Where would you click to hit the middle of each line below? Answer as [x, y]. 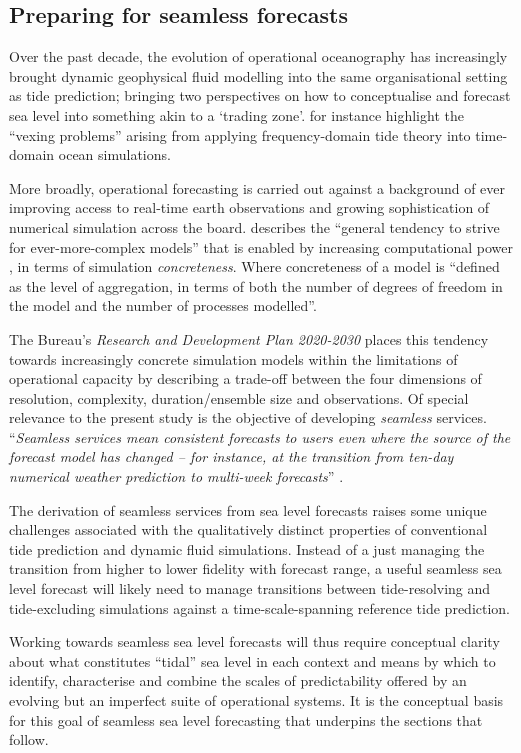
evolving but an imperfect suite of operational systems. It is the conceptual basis [256, 700]
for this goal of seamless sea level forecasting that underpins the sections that [246, 719]
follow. [29, 739]
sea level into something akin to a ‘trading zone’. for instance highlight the [236, 114]
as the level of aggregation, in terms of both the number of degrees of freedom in [256, 285]
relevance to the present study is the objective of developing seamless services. [248, 417]
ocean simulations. [114, 154]
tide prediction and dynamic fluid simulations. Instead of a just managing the [247, 548]
